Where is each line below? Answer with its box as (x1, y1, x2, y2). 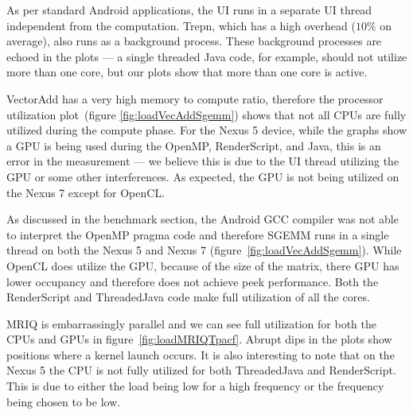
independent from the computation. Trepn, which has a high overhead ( (6, 17, 356, 33)
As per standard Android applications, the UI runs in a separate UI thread (6, 2, 372, 17)
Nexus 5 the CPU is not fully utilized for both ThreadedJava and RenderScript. (6, 362, 396, 378)
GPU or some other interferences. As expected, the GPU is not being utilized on (6, 168, 399, 184)
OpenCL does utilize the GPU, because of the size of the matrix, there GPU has (6, 257, 399, 273)
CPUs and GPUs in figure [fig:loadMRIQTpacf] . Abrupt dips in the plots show (6, 331, 392, 347)
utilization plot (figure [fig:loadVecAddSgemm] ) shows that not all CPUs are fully (6, 106, 407, 122)
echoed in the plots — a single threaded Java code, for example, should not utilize (6, 48, 407, 64)
